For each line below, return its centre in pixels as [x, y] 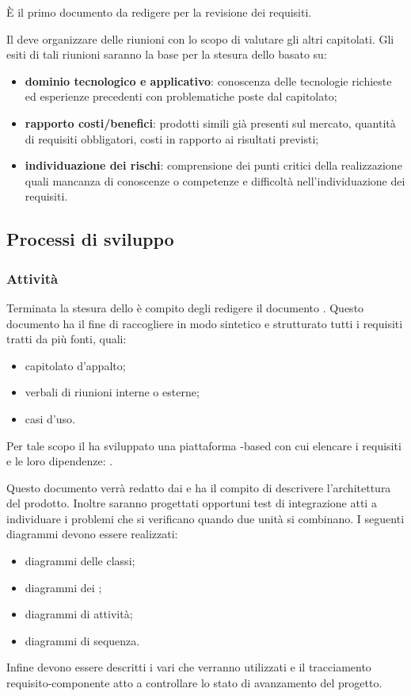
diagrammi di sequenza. [82, 640]
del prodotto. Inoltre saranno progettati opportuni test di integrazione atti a [192, 503]
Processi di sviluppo [90, 239]
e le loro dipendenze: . [60, 461]
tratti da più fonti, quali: [67, 339]
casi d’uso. [50, 418]
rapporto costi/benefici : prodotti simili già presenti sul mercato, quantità [210, 122]
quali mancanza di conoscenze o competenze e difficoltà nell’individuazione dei [215, 180]
